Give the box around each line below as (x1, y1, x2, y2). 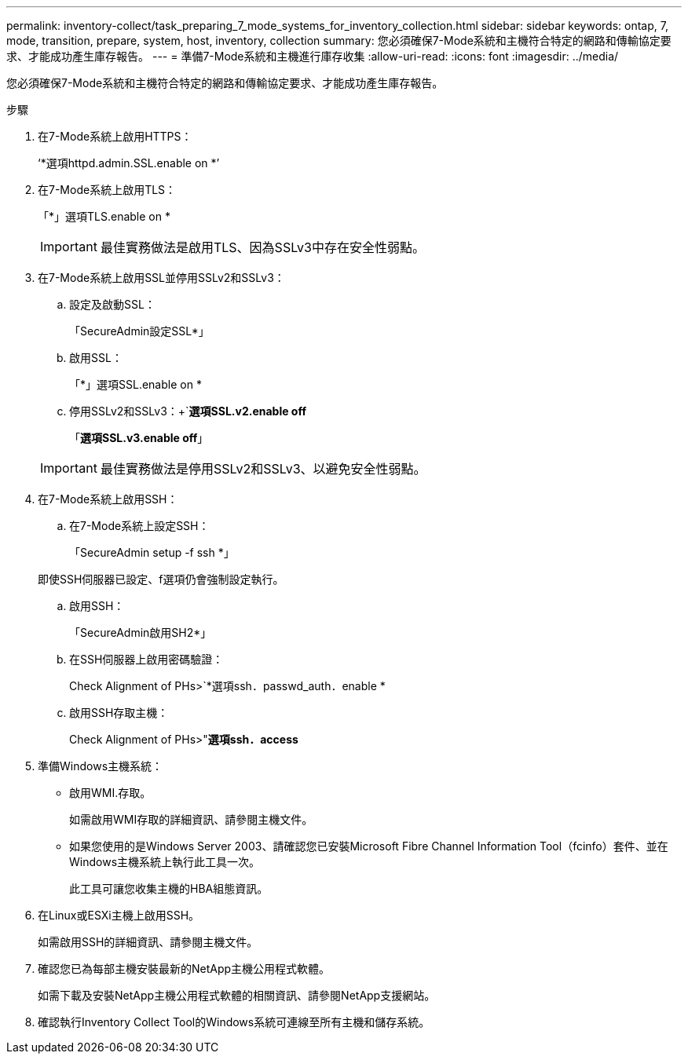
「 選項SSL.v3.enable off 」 (69, 431, 209, 444)
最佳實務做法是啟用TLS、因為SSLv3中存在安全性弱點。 (100, 239, 425, 255)
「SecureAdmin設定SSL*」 (69, 324, 210, 338)
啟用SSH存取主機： (69, 706, 169, 719)
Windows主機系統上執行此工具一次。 (69, 855, 261, 868)
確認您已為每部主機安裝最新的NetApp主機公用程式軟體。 (38, 962, 331, 975)
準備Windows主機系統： (38, 759, 163, 773)
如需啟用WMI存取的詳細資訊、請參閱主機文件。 (69, 813, 313, 826)
